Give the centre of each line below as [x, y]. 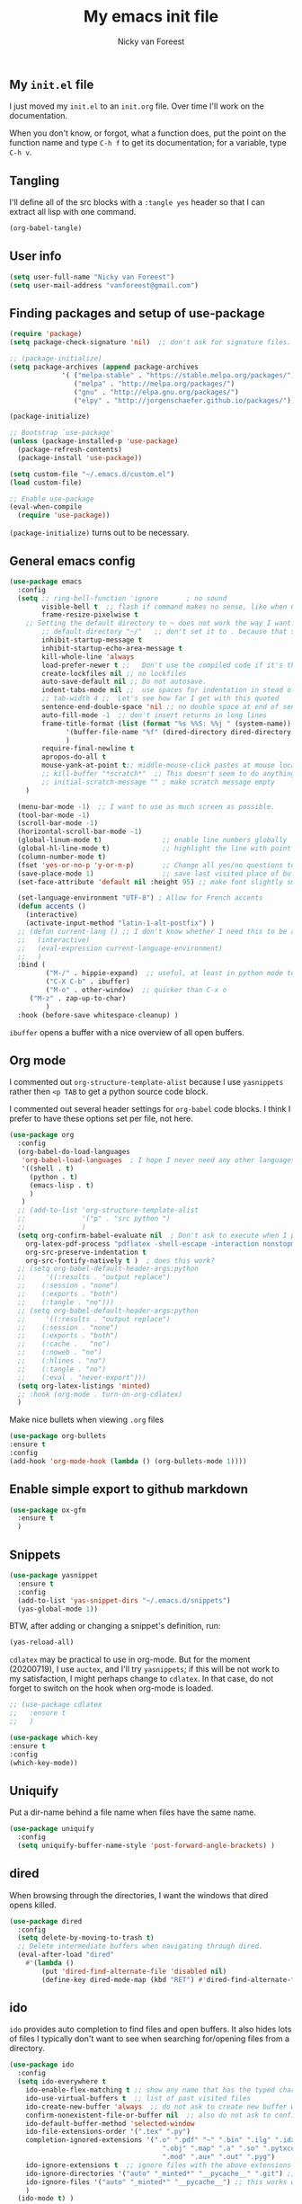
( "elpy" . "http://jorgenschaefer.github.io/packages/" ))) [186, 400]
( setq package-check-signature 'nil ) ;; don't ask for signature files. [151, 342]
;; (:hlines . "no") [62, 1361]
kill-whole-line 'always [88, 657]
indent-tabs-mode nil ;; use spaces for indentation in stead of [169, 690]
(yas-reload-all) [42, 1642]
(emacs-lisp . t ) [62, 1185]
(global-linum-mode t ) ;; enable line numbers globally [152, 840]
